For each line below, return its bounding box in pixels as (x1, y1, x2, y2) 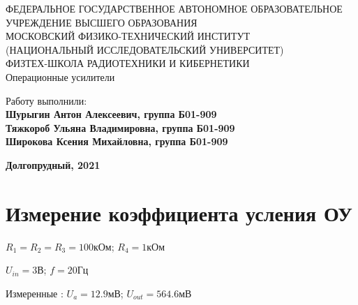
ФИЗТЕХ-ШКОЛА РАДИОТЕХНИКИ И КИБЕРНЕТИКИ (6, 56, 250, 70)
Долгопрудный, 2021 (6, 157, 100, 172)
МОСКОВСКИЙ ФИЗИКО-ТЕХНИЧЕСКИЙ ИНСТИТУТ (6, 29, 250, 43)
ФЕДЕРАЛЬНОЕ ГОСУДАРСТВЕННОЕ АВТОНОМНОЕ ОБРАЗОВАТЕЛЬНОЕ (6, 1, 343, 15)
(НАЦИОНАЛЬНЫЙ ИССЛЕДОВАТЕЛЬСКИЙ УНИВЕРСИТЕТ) (6, 42, 284, 57)
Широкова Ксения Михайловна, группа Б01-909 (6, 134, 228, 149)
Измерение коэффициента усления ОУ (6, 198, 352, 227)
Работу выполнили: (6, 93, 87, 107)
